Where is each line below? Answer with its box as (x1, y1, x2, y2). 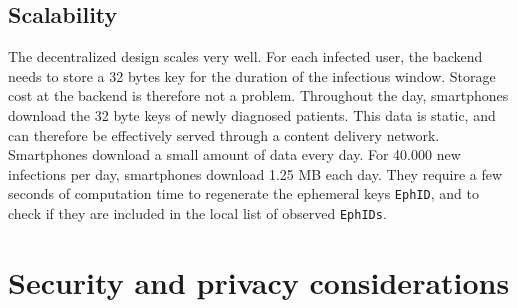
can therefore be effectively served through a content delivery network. (8, 124, 440, 145)
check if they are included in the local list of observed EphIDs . (8, 203, 387, 224)
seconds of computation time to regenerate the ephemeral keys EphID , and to (8, 183, 479, 204)
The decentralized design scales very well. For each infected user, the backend (8, 46, 483, 67)
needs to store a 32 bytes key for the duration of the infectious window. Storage (8, 65, 496, 86)
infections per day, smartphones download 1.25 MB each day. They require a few (8, 163, 503, 184)
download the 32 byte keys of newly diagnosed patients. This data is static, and (8, 104, 496, 125)
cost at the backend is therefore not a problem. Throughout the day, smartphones (8, 85, 509, 106)
